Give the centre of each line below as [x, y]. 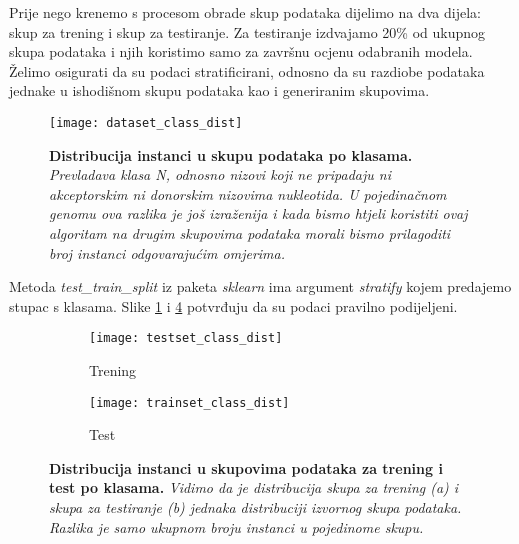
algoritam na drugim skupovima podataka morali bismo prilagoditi [250, 233]
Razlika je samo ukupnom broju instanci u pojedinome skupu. [236, 526]
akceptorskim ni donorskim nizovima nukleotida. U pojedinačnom [248, 193]
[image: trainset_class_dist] [189, 402]
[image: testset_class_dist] [186, 338]
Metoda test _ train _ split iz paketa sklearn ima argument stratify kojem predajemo [260, 286]
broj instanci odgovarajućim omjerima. [167, 252]
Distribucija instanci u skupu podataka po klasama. [231, 154]
